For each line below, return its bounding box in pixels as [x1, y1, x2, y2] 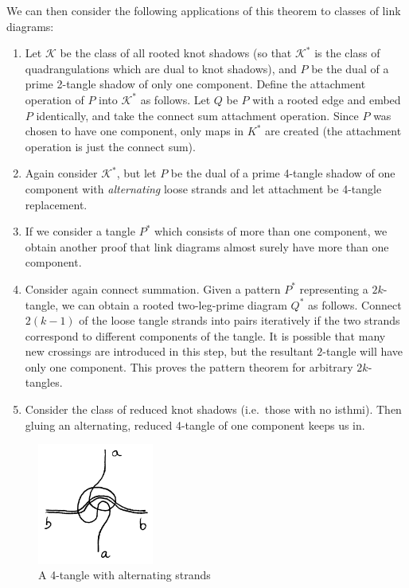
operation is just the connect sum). [25, 138, 196, 154]
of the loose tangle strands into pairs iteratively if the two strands [79, 312, 400, 329]
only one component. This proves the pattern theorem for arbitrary [25, 358, 353, 375]
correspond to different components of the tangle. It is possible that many [25, 327, 386, 344]
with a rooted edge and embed [252, 91, 401, 107]
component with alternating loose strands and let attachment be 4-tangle [25, 180, 382, 197]
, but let [116, 165, 157, 181]
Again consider [25, 165, 98, 181]
